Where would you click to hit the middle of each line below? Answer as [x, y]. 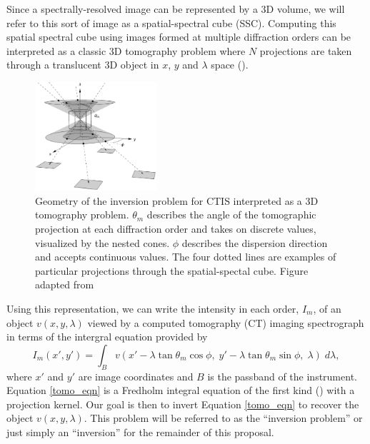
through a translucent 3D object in [83, 65]
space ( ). [230, 65]
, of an [327, 308]
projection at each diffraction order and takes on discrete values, [176, 228]
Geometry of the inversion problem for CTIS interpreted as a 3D [177, 200]
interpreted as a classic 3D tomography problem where [126, 50]
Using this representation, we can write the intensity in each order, [153, 308]
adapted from [65, 284]
